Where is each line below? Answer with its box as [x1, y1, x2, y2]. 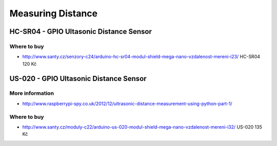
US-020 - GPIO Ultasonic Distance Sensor [9, 74, 147, 83]
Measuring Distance [9, 8, 97, 19]
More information [9, 90, 54, 97]
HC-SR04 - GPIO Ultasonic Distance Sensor [9, 27, 152, 36]
